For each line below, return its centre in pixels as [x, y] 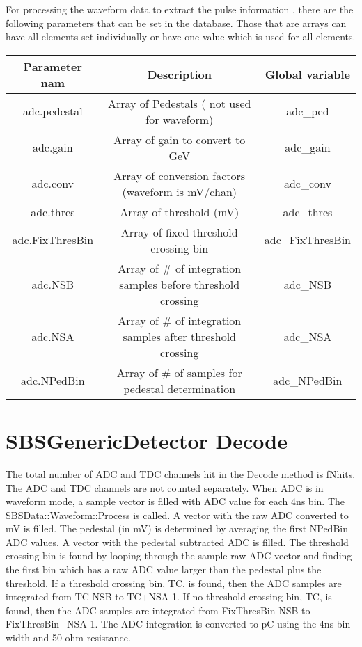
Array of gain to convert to [180, 139]
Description [180, 74]
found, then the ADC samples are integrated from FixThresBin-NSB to [158, 610]
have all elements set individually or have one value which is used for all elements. [181, 37]
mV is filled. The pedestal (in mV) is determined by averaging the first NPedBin [177, 528]
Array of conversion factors [180, 175]
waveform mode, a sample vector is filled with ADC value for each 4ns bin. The [175, 501]
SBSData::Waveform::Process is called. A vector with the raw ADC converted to [177, 514]
